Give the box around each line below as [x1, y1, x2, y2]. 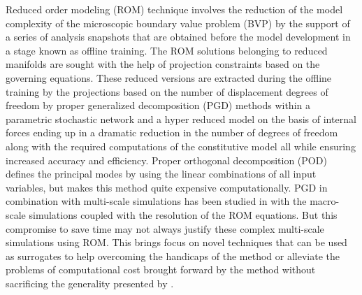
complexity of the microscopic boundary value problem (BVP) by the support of [6, 15, 350, 30]
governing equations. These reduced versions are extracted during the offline [6, 70, 332, 85]
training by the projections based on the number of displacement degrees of [6, 84, 328, 99]
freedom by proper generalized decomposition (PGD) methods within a [6, 98, 310, 113]
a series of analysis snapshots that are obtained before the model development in [6, 29, 351, 44]
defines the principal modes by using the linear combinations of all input [6, 166, 317, 181]
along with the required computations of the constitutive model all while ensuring [6, 138, 356, 153]
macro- [310, 194, 340, 208]
